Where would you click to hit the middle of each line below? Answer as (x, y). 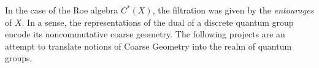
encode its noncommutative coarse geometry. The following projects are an (145, 34)
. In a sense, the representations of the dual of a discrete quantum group (158, 22)
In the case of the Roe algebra (62, 10)
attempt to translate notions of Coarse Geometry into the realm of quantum (148, 46)
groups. (19, 58)
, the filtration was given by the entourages (233, 10)
